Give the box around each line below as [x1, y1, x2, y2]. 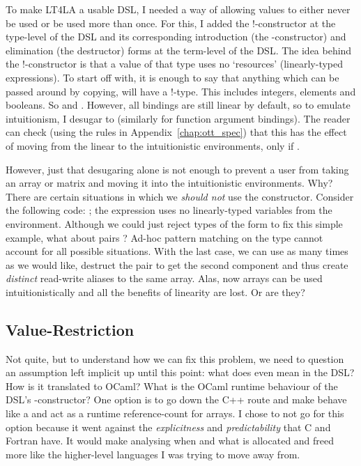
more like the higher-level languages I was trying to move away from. [6, 446, 300, 461]
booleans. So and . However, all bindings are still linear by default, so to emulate [6, 98, 351, 112]
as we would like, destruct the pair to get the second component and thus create [6, 257, 348, 272]
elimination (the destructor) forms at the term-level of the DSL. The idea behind [6, 42, 352, 57]
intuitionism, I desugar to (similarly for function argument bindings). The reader [6, 111, 351, 125]
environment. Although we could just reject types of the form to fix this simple [6, 216, 343, 231]
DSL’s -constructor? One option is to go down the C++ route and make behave [6, 392, 347, 407]
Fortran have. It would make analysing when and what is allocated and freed [6, 433, 335, 448]
